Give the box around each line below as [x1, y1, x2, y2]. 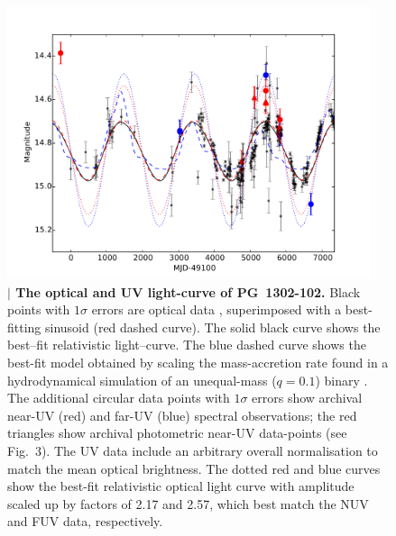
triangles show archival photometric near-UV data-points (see [7, 423, 347, 442]
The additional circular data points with [7, 388, 230, 407]
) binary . [315, 370, 368, 389]
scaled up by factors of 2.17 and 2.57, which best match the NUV [7, 494, 369, 513]
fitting [7, 317, 41, 336]
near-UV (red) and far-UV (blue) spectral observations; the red [7, 405, 357, 424]
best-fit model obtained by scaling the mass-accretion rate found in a [7, 353, 389, 372]
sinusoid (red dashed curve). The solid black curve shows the [45, 317, 381, 336]
